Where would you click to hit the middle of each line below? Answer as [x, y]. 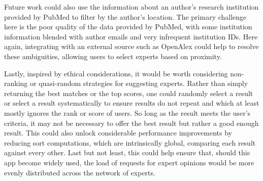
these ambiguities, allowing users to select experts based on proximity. [113, 56]
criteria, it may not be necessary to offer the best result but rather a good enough [131, 123]
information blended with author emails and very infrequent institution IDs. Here [131, 36]
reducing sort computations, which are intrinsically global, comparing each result [130, 142]
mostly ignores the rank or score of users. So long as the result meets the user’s [127, 112]
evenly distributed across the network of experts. [80, 172]
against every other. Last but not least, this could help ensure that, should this [127, 152]
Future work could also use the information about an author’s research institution [131, 7]
